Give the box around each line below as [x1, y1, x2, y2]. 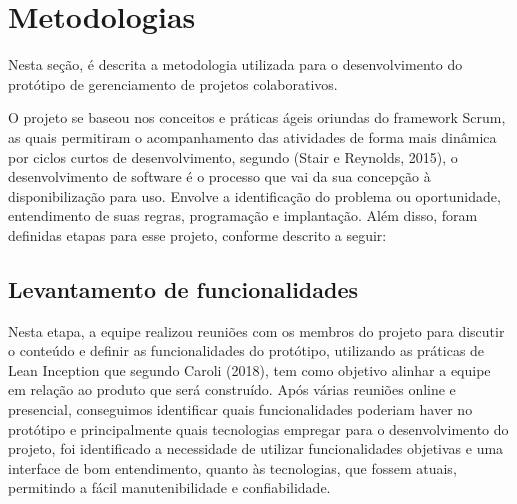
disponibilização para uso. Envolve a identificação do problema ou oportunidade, [8, 185, 501, 206]
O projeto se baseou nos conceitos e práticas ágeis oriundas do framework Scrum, [8, 107, 506, 128]
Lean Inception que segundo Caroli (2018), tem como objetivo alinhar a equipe [8, 359, 491, 380]
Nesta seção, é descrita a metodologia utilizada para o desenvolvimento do [8, 54, 463, 75]
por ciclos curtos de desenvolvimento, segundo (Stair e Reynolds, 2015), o [8, 146, 458, 167]
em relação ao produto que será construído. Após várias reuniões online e [8, 379, 456, 400]
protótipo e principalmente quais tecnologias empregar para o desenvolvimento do [8, 418, 509, 439]
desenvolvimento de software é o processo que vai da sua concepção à [8, 166, 431, 187]
